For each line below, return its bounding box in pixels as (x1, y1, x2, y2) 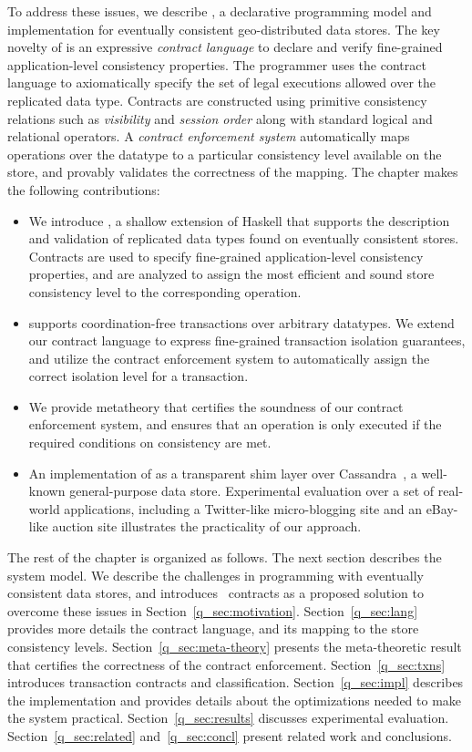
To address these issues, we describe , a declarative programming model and (7, 2, 432, 20)
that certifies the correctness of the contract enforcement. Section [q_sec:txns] (7, 654, 446, 674)
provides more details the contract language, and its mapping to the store (7, 619, 419, 638)
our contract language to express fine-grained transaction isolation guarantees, (28, 331, 466, 350)
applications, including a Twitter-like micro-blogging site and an (64, 499, 422, 518)
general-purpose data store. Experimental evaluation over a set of (69, 481, 435, 500)
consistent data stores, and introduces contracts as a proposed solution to (7, 583, 425, 603)
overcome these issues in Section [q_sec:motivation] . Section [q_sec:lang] (7, 601, 418, 620)
